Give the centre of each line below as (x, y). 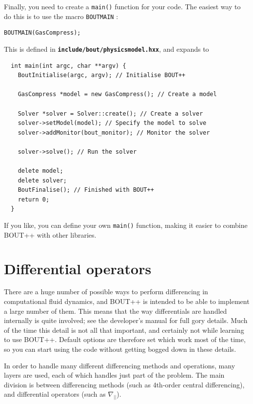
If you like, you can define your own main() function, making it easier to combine (126, 225)
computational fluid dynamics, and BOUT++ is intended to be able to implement (127, 301)
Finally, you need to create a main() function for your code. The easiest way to (122, 6)
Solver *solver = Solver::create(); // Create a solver (110, 113)
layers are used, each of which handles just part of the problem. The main (114, 375)
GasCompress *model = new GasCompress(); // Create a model (117, 94)
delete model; (40, 171)
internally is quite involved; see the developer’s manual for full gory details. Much (126, 320)
